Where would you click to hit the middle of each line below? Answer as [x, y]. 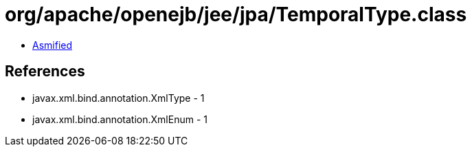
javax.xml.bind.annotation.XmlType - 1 [119, 98]
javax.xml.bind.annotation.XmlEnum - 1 [120, 119]
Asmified [53, 45]
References [45, 72]
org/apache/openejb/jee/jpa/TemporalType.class [236, 14]
